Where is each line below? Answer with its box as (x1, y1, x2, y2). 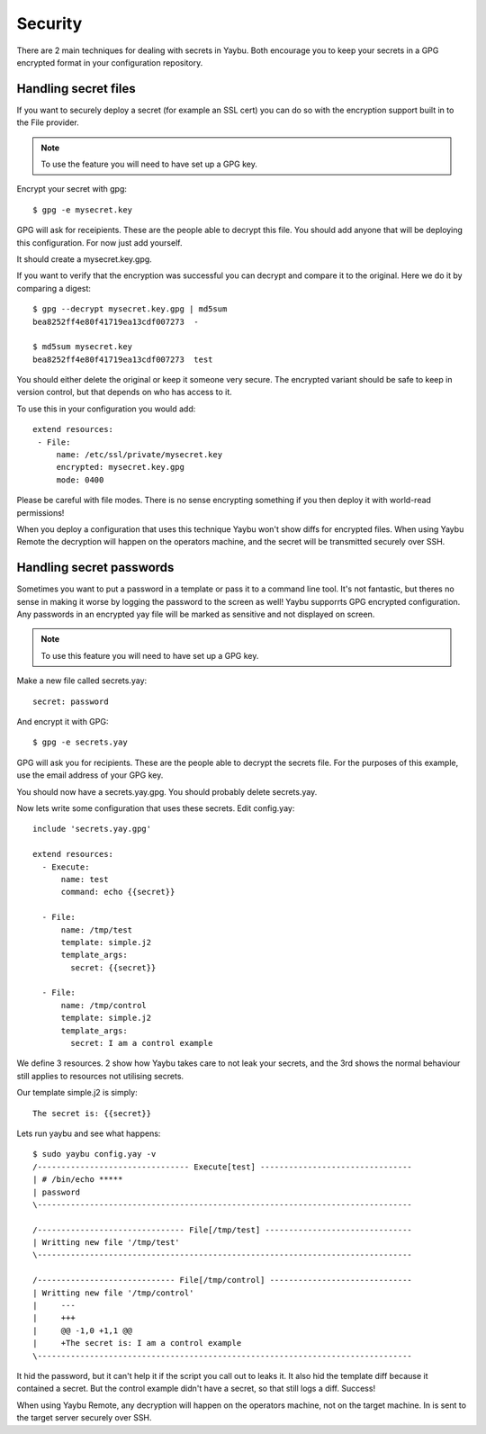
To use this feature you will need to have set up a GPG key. (40, 650, 259, 661)
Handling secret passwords (16, 560, 175, 575)
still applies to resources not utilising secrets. (16, 1070, 184, 1081)
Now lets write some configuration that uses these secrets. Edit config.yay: (16, 802, 295, 814)
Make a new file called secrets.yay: (16, 675, 148, 686)
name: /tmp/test (60, 924, 133, 935)
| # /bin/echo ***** (32, 1175, 123, 1185)
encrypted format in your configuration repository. (16, 57, 203, 68)
